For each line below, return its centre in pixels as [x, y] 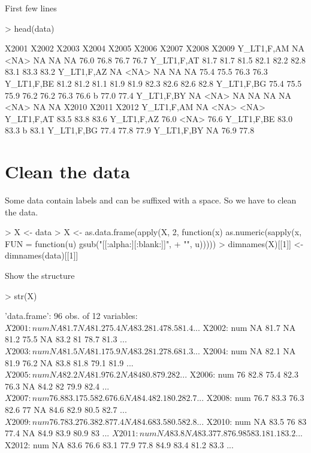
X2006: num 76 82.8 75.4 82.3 [244, 374]
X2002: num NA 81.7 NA [249, 327]
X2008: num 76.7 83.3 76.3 [255, 398]
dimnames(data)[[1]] [42, 255]
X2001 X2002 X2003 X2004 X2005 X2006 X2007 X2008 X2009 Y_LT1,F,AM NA [155, 48]
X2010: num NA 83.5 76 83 [256, 421]
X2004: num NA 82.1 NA [249, 351]
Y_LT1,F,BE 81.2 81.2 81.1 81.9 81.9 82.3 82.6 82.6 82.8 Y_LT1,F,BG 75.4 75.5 [153, 83]
